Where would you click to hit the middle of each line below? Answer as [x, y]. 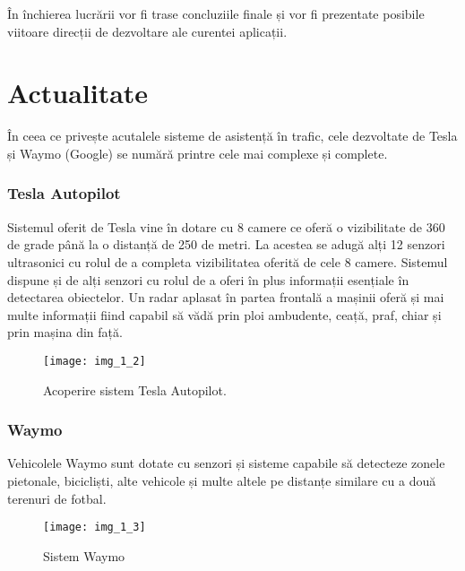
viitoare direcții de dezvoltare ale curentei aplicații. [147, 31]
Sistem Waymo [84, 555]
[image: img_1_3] [95, 528]
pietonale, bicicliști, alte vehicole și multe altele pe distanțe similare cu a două [222, 480]
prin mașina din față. [65, 332]
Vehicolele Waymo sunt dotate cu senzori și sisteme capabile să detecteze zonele [226, 463]
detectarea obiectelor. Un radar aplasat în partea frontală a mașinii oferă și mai [226, 297]
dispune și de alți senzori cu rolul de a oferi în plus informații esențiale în [208, 279]
